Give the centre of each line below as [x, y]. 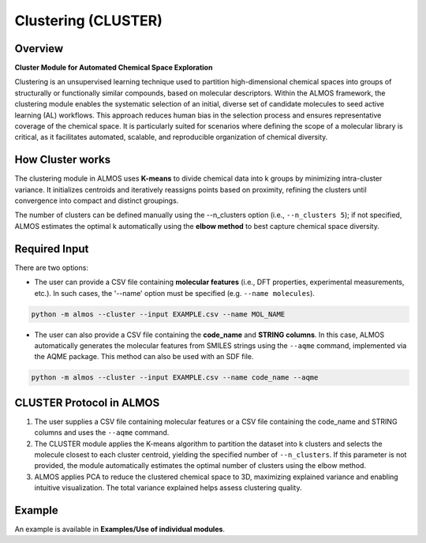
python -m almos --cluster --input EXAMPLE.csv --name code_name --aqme [175, 378]
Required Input [52, 249]
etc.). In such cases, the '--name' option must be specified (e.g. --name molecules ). [175, 293]
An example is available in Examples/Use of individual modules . [120, 530]
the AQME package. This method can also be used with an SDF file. [144, 357]
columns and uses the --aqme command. [102, 433]
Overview [39, 49]
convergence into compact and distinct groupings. [97, 200]
